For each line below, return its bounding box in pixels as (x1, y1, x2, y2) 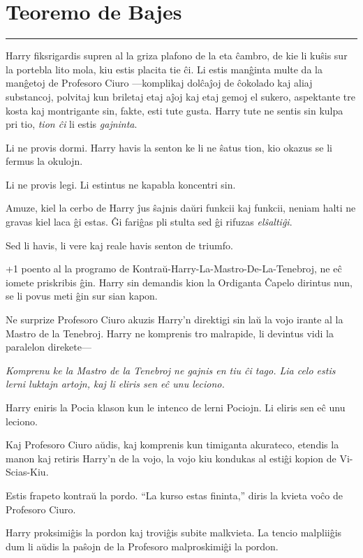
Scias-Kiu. (6, 464, 49, 479)
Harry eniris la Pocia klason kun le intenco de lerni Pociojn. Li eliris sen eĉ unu (6, 400, 346, 414)
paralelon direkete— (6, 339, 91, 354)
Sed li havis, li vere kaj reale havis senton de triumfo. (6, 237, 233, 252)
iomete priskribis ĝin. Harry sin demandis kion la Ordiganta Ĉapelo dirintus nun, (6, 274, 353, 289)
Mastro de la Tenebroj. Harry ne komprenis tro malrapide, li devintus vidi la (6, 325, 334, 340)
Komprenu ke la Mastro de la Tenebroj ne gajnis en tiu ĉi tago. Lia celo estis (6, 362, 336, 377)
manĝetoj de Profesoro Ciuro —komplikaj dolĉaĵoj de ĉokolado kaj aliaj (6, 75, 313, 90)
